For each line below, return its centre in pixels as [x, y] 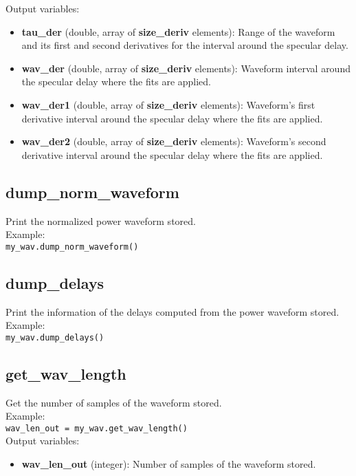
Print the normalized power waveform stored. [101, 220]
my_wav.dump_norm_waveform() [72, 247]
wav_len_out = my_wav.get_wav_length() [97, 428]
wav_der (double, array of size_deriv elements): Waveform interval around [186, 68]
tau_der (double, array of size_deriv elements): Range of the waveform [178, 31]
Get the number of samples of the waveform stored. [114, 402]
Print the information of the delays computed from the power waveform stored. [173, 311]
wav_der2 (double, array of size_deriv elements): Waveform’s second [174, 141]
